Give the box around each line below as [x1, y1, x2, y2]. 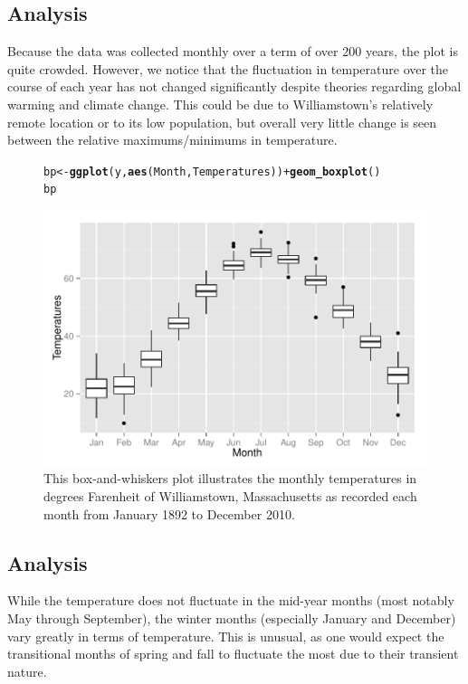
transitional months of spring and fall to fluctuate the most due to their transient [7, 644, 459, 663]
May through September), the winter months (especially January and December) [7, 608, 456, 627]
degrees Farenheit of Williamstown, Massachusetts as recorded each [43, 486, 417, 505]
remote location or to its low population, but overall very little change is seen [7, 112, 437, 131]
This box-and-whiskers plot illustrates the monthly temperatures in [43, 469, 417, 488]
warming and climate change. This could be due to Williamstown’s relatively [7, 94, 434, 113]
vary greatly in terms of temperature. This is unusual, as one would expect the [7, 626, 444, 645]
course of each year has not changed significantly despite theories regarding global [7, 77, 462, 96]
